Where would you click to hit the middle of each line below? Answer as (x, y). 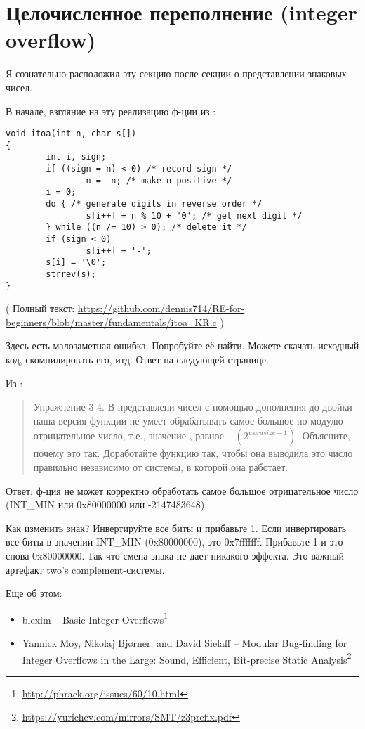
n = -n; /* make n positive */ (159, 180)
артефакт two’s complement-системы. (85, 569)
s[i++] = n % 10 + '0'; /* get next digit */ (194, 215)
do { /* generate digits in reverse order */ (154, 204)
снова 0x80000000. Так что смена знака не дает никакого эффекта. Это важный (175, 555)
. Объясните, (323, 436)
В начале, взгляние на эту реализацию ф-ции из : (111, 111)
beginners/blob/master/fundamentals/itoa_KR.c (111, 322)
